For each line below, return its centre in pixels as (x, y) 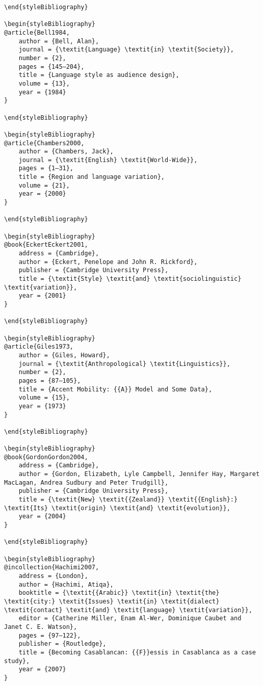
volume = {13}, (44, 83)
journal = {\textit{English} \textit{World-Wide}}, (108, 160)
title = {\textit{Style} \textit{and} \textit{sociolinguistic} (130, 279)
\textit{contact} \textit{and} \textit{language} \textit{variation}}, (128, 610)
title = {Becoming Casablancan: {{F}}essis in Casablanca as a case (137, 652)
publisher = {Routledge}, (62, 644)
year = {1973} (42, 406)
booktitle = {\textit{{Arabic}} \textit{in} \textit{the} (119, 593)
